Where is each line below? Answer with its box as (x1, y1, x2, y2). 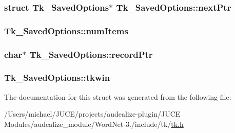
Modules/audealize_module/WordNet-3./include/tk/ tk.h (4, 118, 184, 129)
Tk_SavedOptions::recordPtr (29, 48, 153, 60)
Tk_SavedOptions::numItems (4, 24, 128, 37)
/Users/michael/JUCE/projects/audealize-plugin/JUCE (4, 108, 181, 119)
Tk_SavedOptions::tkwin (4, 71, 110, 84)
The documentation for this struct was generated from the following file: (4, 91, 231, 102)
